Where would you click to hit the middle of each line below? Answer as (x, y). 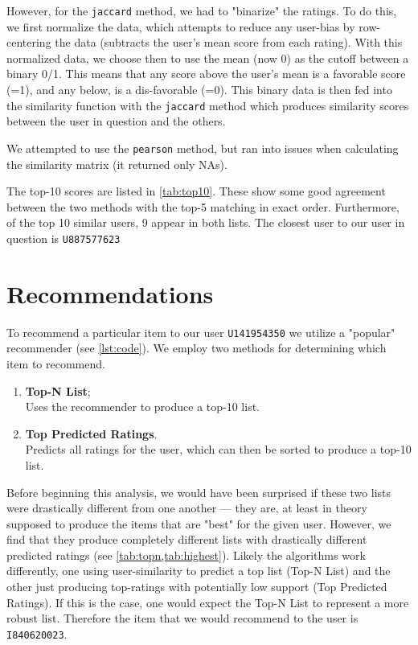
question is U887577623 (64, 238)
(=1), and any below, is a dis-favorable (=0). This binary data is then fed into (199, 90)
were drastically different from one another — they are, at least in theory (187, 508)
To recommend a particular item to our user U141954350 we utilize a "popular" (201, 332)
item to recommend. (56, 363)
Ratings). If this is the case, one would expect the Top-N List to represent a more (208, 602)
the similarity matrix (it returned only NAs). (117, 164)
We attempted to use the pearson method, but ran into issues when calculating (203, 148)
